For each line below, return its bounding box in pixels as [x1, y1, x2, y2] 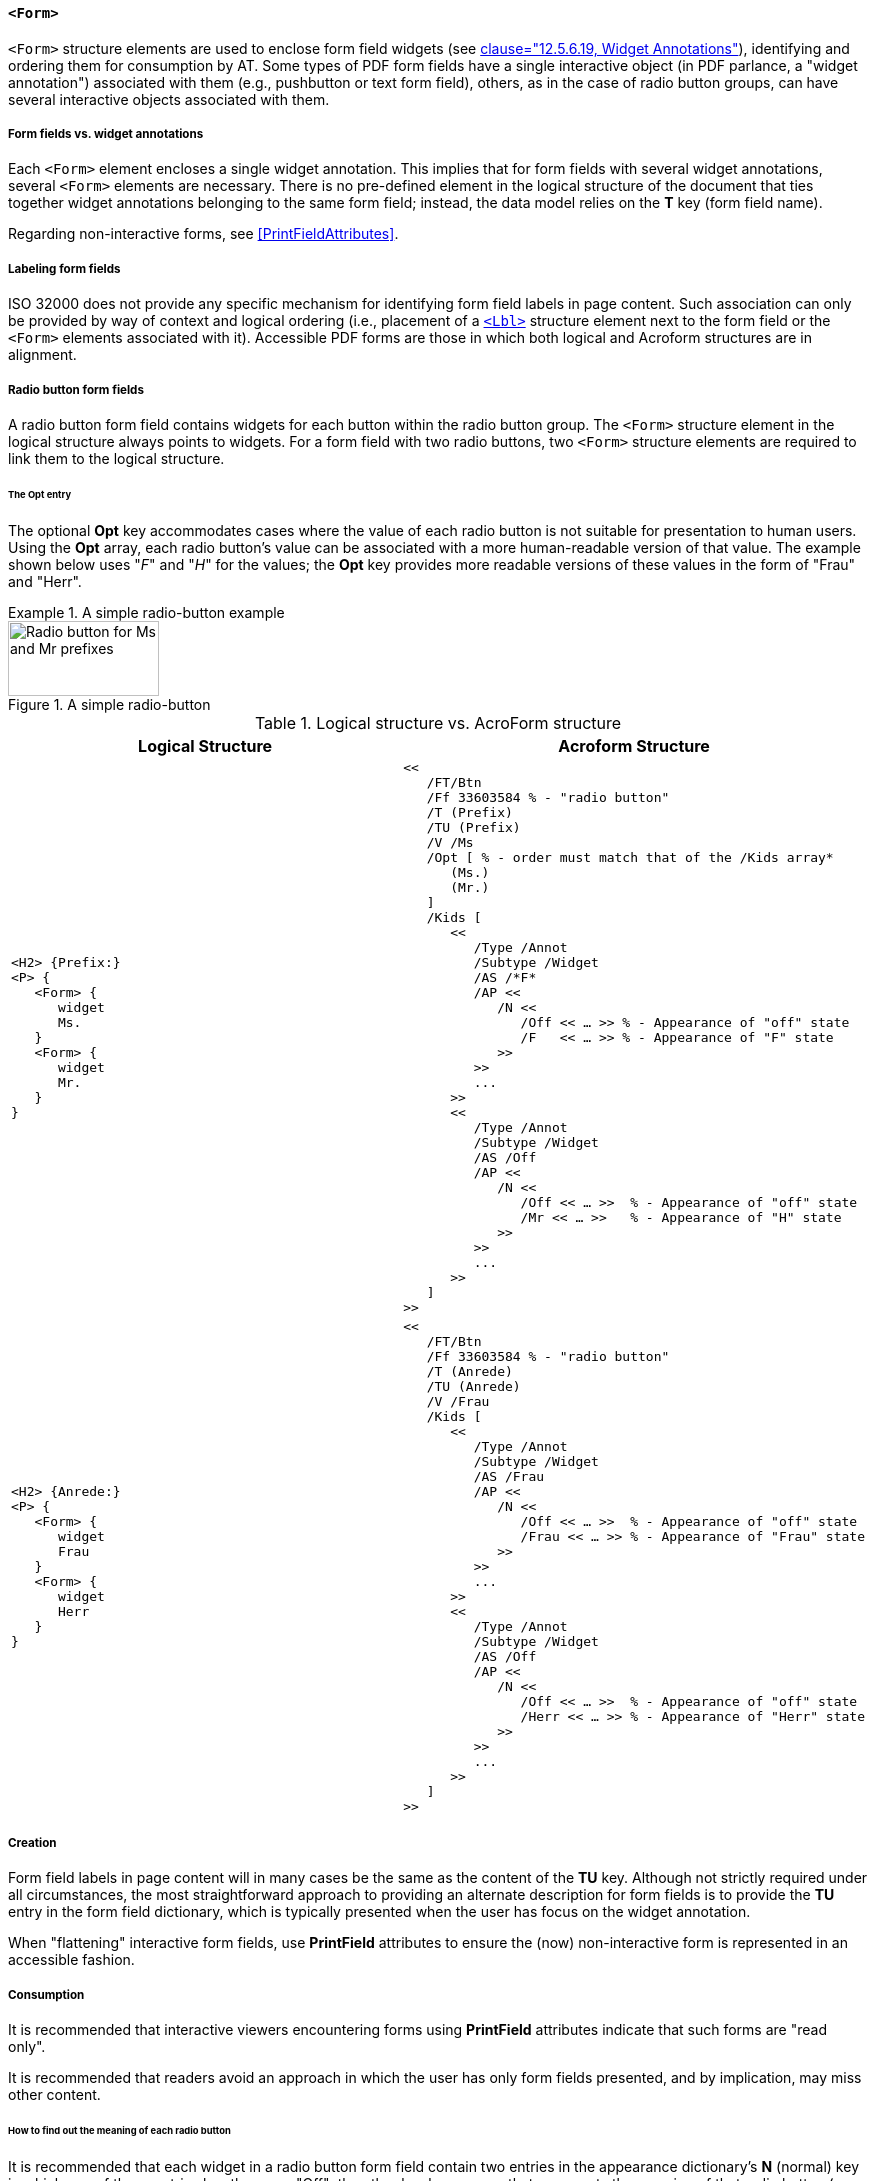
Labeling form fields [8, 261, 121, 276]
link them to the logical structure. [8, 449, 225, 467]
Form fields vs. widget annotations [8, 127, 204, 141]
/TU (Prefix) [426, 819, 521, 835]
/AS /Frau [473, 1468, 545, 1484]
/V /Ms [426, 834, 474, 850]
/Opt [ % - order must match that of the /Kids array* [426, 849, 834, 865]
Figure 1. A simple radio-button [8, 695, 211, 713]
